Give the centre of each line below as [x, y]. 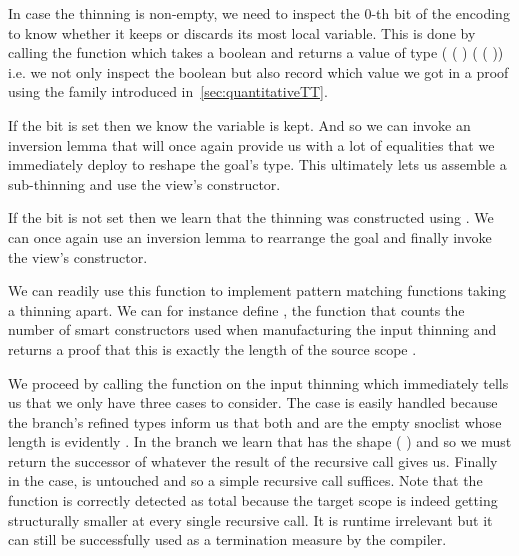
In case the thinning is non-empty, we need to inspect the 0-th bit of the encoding [259, 13]
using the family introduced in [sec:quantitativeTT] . [168, 91]
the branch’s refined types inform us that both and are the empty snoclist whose [255, 421]
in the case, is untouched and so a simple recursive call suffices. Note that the [245, 480]
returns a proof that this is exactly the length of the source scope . [212, 348]
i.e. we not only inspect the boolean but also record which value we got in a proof [258, 71]
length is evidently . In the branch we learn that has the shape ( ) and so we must [260, 441]
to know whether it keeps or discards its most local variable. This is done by [242, 32]
